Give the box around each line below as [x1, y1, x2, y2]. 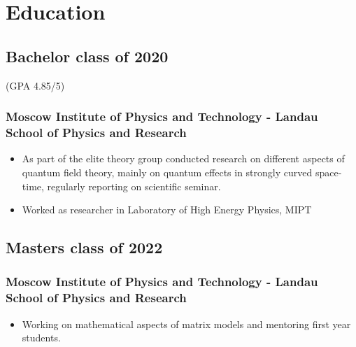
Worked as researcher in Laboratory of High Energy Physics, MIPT [22, 202, 312, 217]
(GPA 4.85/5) [6, 78, 65, 92]
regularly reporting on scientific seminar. [47, 178, 221, 193]
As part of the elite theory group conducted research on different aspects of [22, 151, 345, 166]
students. [22, 330, 61, 345]
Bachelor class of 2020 [6, 45, 169, 66]
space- [315, 164, 342, 179]
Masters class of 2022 [6, 236, 163, 258]
